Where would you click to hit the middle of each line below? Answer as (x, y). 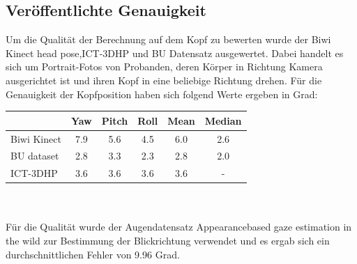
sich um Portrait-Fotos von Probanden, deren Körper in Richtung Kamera (164, 67)
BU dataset (35, 156)
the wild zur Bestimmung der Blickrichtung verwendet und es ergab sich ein (168, 241)
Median (223, 120)
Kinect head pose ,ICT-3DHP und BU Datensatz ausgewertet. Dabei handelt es (175, 53)
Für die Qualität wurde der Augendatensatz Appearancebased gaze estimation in (179, 227)
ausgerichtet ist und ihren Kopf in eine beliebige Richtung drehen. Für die (164, 80)
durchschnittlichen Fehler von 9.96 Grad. (93, 254)
